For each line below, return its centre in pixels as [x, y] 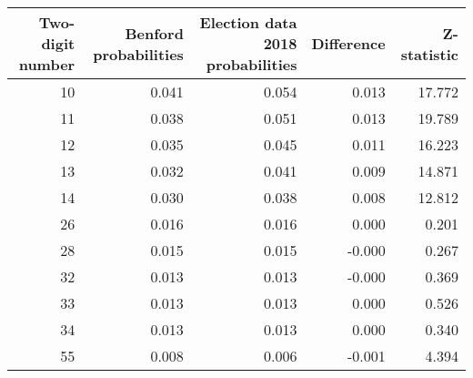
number [47, 64]
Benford [154, 33]
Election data [248, 22]
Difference [348, 43]
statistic [429, 54]
